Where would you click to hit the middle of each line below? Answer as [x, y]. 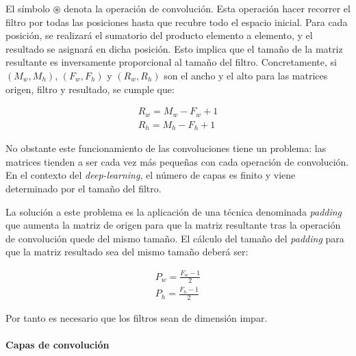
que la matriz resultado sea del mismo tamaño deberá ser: [127, 252]
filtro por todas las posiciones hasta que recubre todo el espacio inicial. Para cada [177, 22]
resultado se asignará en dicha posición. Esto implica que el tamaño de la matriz [174, 48]
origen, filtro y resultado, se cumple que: [90, 89]
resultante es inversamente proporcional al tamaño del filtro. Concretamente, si [171, 62]
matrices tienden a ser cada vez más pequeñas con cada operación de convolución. [177, 161]
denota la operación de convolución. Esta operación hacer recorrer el [207, 8]
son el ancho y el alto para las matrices [246, 75]
